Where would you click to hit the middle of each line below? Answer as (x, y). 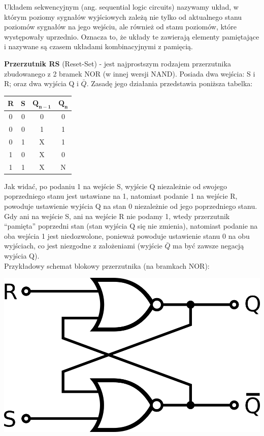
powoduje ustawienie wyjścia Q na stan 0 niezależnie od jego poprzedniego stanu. (131, 206)
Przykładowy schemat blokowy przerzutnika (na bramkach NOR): (107, 265)
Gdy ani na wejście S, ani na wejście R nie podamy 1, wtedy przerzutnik (117, 216)
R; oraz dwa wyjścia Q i (41, 83)
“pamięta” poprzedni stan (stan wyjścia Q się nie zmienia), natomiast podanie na (131, 226)
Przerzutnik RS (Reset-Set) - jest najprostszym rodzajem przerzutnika (118, 63)
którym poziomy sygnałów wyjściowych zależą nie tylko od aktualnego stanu (123, 16)
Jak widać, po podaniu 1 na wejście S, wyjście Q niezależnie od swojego (116, 186)
